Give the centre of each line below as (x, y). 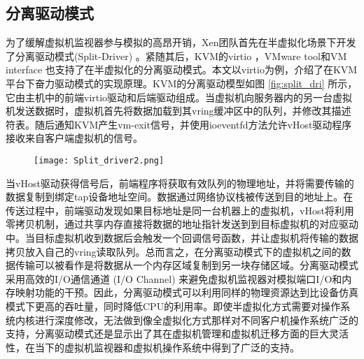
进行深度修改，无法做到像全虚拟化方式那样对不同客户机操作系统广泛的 (196, 320)
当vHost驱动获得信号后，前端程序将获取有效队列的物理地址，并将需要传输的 (180, 183)
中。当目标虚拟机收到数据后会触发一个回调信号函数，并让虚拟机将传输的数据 (182, 237)
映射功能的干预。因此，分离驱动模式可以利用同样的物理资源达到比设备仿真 (187, 292)
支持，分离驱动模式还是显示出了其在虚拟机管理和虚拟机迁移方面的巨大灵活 (177, 334)
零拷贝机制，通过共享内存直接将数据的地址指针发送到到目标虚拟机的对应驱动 (182, 224)
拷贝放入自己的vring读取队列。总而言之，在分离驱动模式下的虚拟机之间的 (174, 251)
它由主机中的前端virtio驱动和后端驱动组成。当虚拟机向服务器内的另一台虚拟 (179, 97)
